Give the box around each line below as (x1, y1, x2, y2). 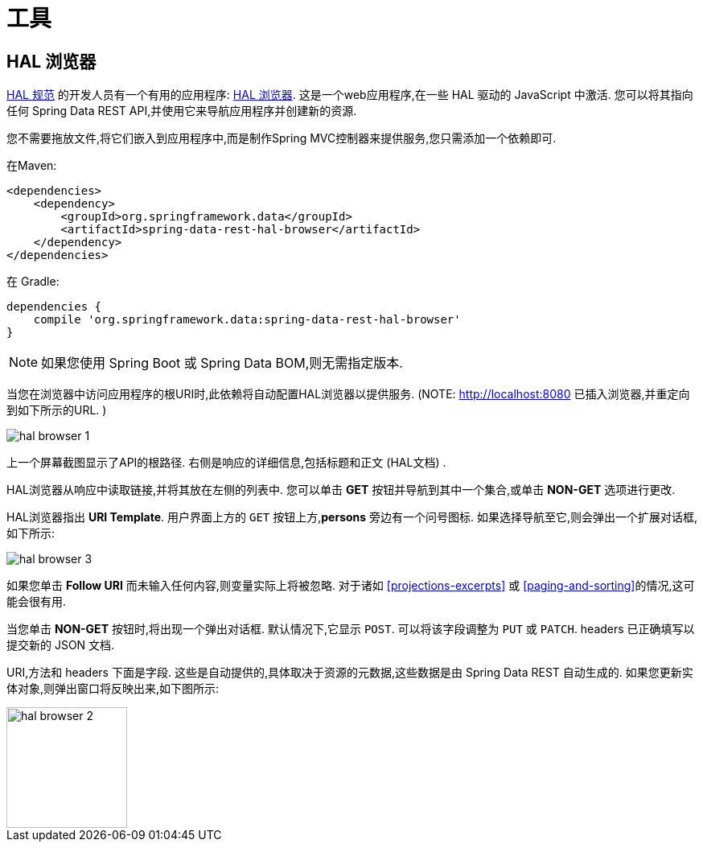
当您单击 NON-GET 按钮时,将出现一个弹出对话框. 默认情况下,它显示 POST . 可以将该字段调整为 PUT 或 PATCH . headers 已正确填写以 (6, 622, 695, 636)
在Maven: (6, 158, 57, 173)
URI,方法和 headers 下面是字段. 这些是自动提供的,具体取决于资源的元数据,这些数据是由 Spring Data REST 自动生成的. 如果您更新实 (6, 665, 693, 680)
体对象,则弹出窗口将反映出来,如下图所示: (6, 681, 220, 696)
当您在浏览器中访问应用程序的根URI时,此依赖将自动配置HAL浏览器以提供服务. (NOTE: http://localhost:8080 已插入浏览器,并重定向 (6, 387, 690, 401)
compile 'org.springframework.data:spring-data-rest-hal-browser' (33, 313, 461, 327)
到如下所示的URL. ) (6, 403, 107, 418)
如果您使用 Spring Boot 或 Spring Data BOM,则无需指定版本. (41, 355, 403, 372)
